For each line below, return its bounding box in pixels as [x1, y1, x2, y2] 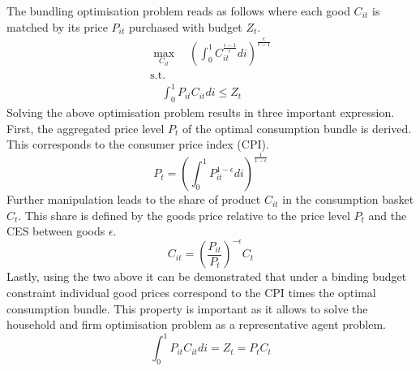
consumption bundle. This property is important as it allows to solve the [6, 300, 368, 317]
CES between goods [6, 222, 105, 239]
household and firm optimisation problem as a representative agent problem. [6, 316, 386, 333]
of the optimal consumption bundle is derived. [182, 119, 412, 136]
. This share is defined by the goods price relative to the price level [18, 206, 350, 223]
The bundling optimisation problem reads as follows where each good [6, 2, 350, 19]
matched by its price [6, 18, 108, 35]
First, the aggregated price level [6, 119, 165, 136]
